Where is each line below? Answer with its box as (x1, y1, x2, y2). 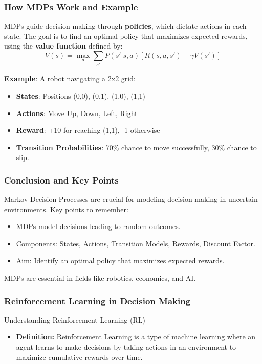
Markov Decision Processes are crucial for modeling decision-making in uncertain (4, 194, 258, 204)
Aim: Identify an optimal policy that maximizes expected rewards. (16, 255, 225, 266)
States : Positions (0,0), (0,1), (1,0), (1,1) (16, 90, 146, 101)
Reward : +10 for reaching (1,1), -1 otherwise (16, 125, 160, 135)
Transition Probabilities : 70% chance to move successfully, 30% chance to (16, 142, 257, 152)
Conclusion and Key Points (4, 173, 119, 186)
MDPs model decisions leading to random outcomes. (16, 221, 181, 232)
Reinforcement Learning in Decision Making (4, 294, 191, 307)
